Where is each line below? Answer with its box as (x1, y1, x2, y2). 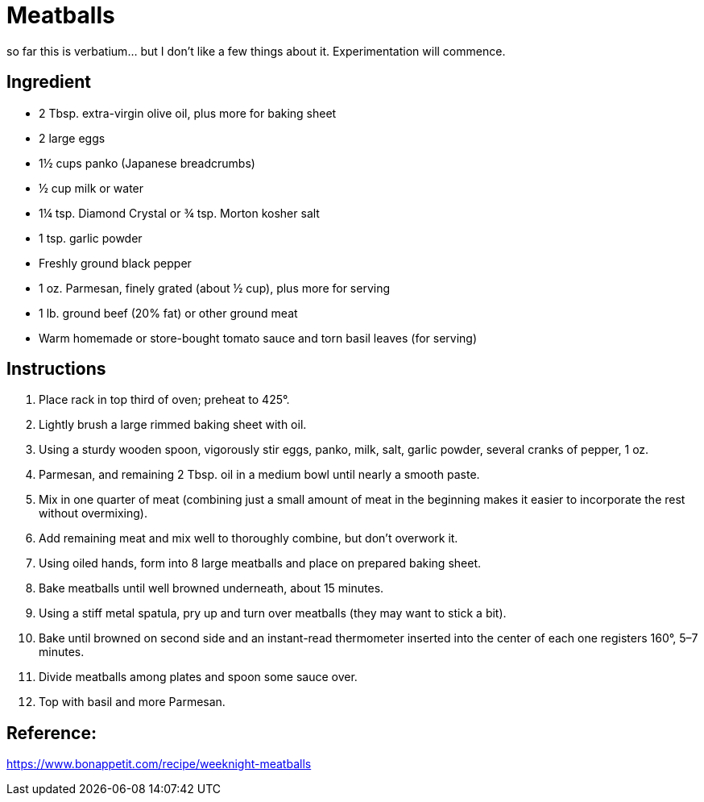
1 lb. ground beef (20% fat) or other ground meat (39, 305, 298, 320)
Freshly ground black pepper (39, 256, 192, 270)
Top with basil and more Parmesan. (39, 695, 226, 709)
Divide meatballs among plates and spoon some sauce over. (39, 670, 358, 684)
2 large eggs (39, 131, 106, 145)
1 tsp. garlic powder (39, 231, 143, 245)
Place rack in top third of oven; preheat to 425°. (39, 393, 290, 407)
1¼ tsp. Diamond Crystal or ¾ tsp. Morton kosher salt (39, 206, 320, 220)
